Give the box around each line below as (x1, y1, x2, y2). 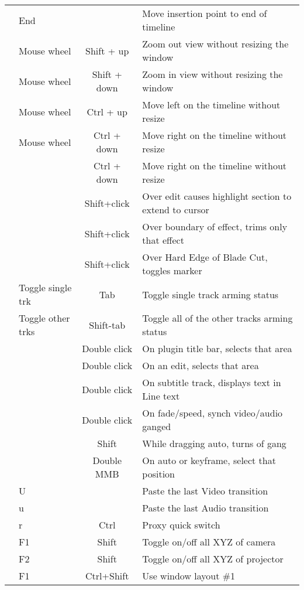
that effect (142, 233, 184, 247)
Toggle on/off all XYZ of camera (142, 535, 276, 548)
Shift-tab (89, 318, 126, 332)
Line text (142, 389, 180, 403)
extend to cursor (142, 203, 209, 216)
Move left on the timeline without (142, 98, 281, 111)
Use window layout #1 (142, 569, 236, 582)
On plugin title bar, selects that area (142, 342, 292, 355)
